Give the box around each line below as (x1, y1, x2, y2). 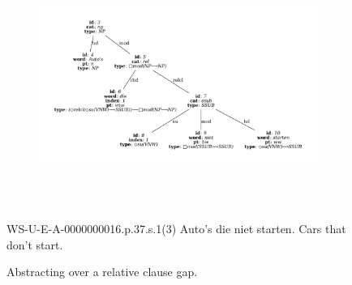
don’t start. (6, 236, 63, 253)
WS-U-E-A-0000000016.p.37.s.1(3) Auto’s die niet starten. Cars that (6, 220, 346, 237)
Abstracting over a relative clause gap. (6, 263, 198, 280)
